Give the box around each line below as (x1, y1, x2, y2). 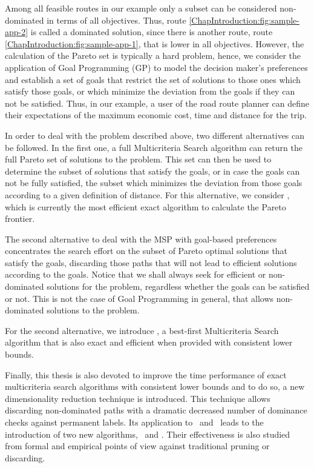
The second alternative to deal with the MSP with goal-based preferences (5, 232, 277, 245)
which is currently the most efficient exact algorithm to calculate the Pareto (5, 200, 286, 213)
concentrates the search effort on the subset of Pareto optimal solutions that (5, 244, 288, 257)
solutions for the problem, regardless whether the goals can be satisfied (47, 280, 310, 293)
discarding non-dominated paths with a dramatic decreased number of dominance (5, 404, 307, 416)
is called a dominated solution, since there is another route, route (30, 25, 273, 38)
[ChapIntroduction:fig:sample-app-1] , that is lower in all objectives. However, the (5, 37, 304, 50)
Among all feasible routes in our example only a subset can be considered (5, 2, 277, 14)
